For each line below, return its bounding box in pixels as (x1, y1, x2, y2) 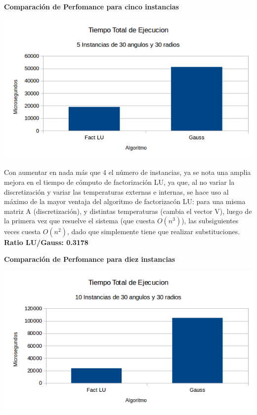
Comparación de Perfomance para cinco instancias (4, 1, 179, 11)
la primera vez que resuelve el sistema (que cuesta (4, 215, 155, 226)
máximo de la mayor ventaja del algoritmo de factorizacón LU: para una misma (4, 196, 246, 207)
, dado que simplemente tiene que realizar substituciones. (67, 226, 240, 237)
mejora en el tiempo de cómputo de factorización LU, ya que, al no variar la (4, 177, 235, 187)
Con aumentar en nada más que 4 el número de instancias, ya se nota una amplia (4, 167, 251, 177)
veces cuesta (4, 226, 41, 237)
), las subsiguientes (181, 215, 239, 226)
